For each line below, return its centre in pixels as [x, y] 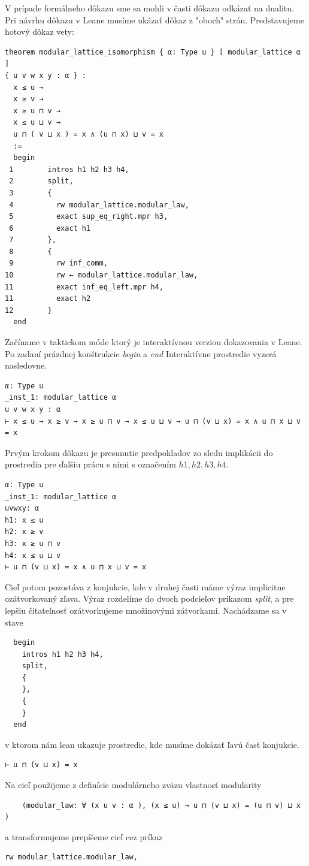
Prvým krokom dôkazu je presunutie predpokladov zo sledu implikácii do [139, 452]
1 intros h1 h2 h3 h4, [69, 169]
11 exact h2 [48, 299]
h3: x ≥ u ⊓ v [33, 543]
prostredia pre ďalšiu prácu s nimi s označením [90, 464]
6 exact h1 [50, 228]
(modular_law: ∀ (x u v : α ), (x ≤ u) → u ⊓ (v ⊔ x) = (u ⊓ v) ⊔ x [161, 805]
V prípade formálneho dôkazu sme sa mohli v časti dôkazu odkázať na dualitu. [149, 8]
